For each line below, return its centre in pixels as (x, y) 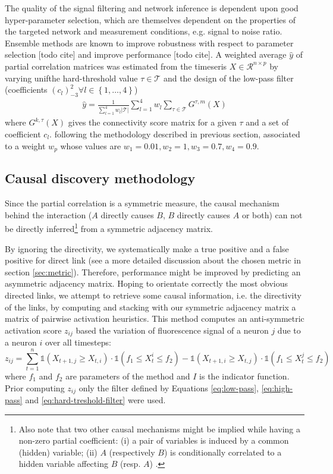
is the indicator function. (244, 376)
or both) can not (272, 214)
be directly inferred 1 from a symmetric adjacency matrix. (109, 227)
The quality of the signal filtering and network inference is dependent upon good (152, 8)
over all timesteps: (78, 342)
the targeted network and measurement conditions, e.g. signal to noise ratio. (144, 31)
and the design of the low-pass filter (228, 78)
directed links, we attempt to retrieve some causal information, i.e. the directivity (153, 295)
